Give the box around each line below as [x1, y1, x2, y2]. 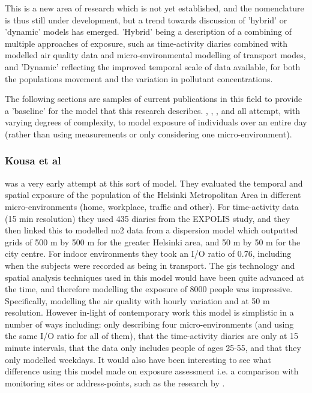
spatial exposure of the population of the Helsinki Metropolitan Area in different [5, 188, 301, 201]
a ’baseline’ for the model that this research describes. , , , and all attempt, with [5, 104, 301, 116]
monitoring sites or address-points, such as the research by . [5, 376, 225, 389]
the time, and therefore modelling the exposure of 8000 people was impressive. [5, 283, 293, 295]
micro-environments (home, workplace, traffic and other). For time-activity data [5, 200, 299, 212]
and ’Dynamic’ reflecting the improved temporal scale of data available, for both [5, 60, 301, 73]
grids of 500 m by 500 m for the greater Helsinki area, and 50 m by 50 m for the [5, 235, 301, 248]
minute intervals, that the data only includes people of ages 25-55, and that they [5, 341, 301, 354]
